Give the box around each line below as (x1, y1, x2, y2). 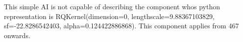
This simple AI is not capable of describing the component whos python (4, 1, 220, 11)
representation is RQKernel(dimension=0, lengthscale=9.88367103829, (4, 11, 215, 21)
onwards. (4, 30, 30, 40)
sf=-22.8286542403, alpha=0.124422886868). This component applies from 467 (4, 21, 239, 31)
